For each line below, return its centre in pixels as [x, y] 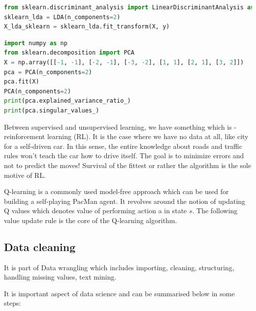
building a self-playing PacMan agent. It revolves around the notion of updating [125, 201]
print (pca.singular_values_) [52, 110]
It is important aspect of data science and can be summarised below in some [119, 293]
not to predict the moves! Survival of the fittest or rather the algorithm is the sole [128, 165]
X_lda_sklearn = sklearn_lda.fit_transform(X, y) [87, 27]
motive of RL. [25, 175]
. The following [215, 211]
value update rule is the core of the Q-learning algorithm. [91, 220]
